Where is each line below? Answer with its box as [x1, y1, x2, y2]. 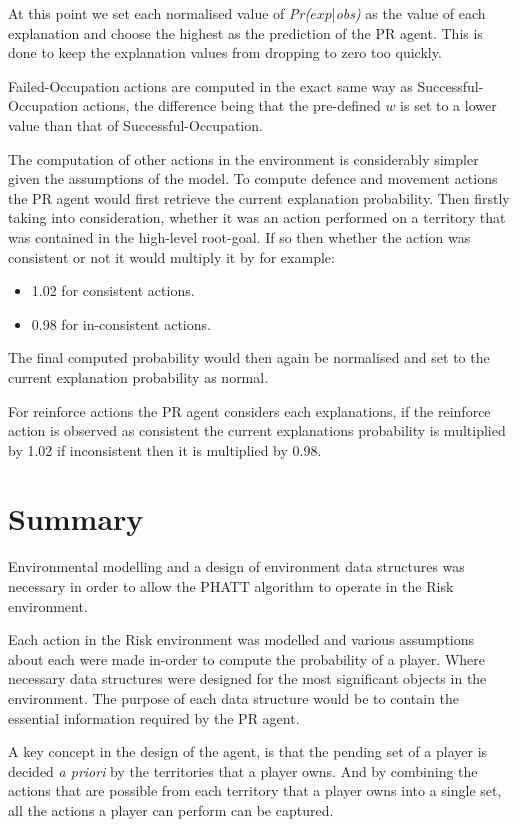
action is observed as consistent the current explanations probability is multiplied [8, 420, 506, 441]
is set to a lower [400, 95, 497, 116]
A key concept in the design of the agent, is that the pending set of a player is [8, 741, 488, 762]
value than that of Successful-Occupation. [8, 114, 263, 135]
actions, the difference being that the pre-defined [82, 95, 381, 116]
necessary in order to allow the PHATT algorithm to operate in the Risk [8, 576, 454, 596]
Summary [8, 498, 144, 539]
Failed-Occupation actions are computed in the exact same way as [8, 75, 413, 96]
